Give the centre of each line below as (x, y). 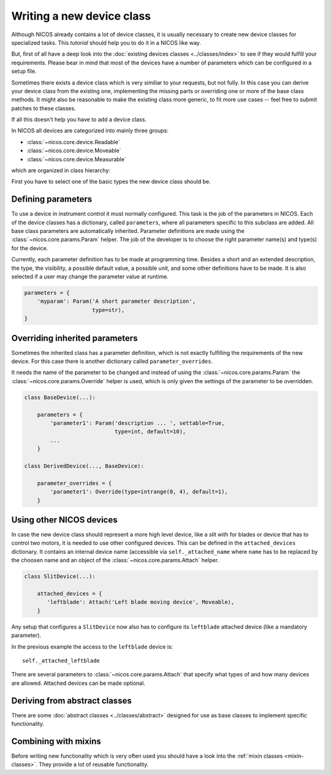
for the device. (30, 248)
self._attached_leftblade (61, 660)
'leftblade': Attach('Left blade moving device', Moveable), (141, 602)
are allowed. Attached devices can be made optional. (78, 683)
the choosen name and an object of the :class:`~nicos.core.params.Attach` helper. (115, 560)
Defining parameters (52, 199)
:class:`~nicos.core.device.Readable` (73, 142)
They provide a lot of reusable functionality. (94, 765)
